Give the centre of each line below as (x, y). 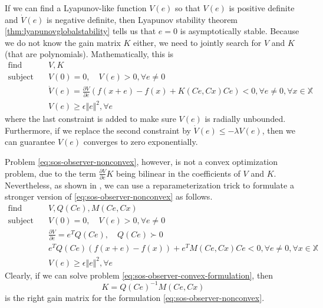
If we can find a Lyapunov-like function (76, 8)
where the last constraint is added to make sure (90, 119)
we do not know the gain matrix (63, 42)
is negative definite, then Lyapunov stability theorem (142, 19)
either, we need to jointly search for (197, 42)
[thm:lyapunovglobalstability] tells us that (80, 31)
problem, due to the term (50, 173)
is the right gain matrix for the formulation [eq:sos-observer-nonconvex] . (135, 297)
